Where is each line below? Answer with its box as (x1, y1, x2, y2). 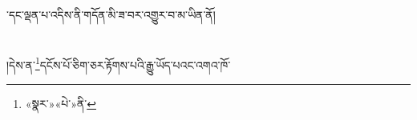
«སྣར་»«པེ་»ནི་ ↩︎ (25, 95, 96, 112)
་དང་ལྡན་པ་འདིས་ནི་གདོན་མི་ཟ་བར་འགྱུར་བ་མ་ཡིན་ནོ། (6, 6, 216, 22)
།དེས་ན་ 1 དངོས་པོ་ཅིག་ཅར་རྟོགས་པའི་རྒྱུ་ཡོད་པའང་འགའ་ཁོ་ (6, 54, 231, 73)
